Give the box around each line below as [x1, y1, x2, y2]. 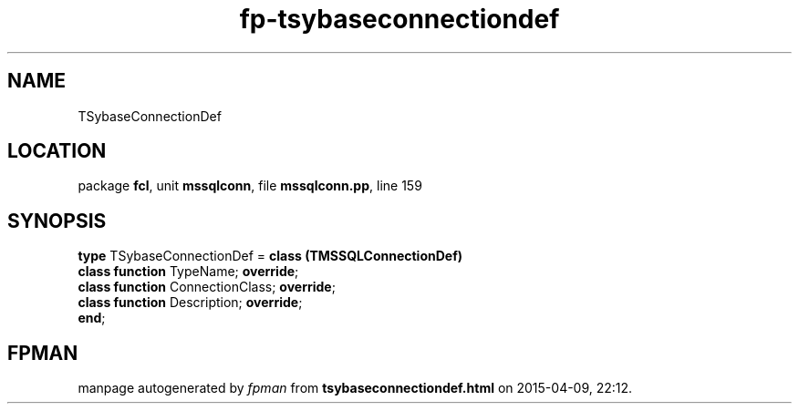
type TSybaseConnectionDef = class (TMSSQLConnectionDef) [78, 248, 463, 264]
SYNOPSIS [7, 209, 107, 232]
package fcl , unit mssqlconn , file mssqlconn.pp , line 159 [78, 178, 422, 194]
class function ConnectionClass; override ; [78, 279, 336, 295]
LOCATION [7, 139, 107, 163]
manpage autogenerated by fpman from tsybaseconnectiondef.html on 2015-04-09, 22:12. [78, 380, 633, 396]
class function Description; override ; [78, 294, 303, 311]
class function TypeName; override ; [78, 263, 299, 280]
